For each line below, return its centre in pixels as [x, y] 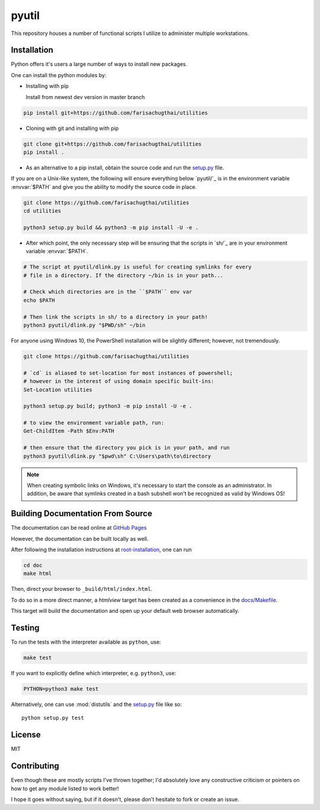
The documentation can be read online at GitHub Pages [79, 528]
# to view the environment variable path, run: [94, 423]
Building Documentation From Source [81, 514]
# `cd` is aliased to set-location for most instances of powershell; [128, 373]
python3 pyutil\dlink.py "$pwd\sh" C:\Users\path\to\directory [117, 456]
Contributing [35, 766]
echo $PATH [39, 300]
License [26, 735]
